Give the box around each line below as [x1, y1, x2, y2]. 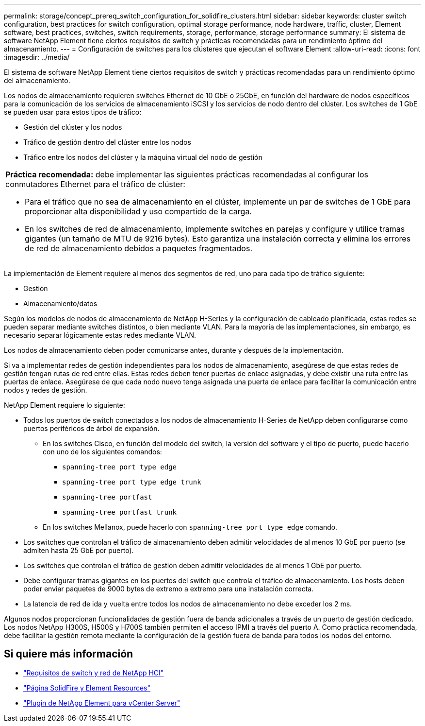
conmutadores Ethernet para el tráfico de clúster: [5, 179, 185, 189]
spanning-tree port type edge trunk [62, 478, 201, 486]
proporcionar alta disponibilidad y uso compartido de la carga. [25, 207, 252, 216]
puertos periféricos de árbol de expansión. [23, 424, 160, 432]
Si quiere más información [4, 648, 133, 660]
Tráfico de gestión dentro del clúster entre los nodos [23, 138, 191, 146]
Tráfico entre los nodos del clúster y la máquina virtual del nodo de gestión [23, 153, 262, 161]
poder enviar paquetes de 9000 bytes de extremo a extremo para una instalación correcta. [23, 585, 314, 593]
